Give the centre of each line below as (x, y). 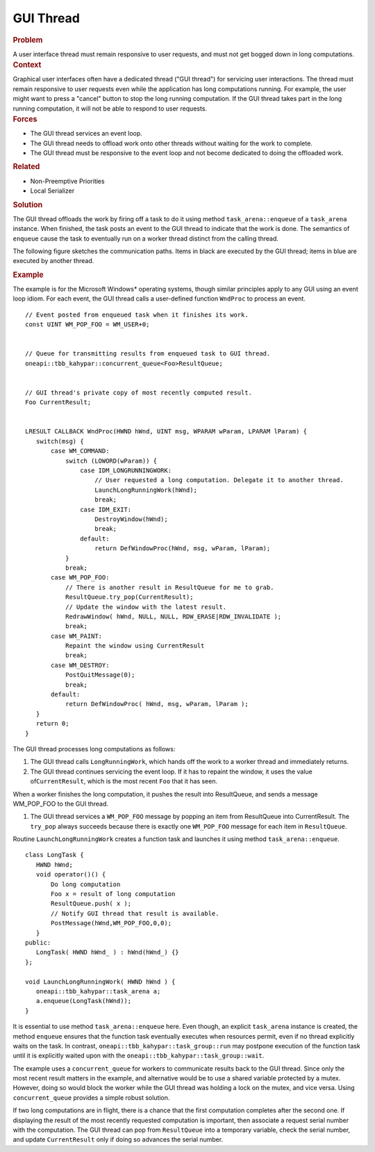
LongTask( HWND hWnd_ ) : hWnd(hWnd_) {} (108, 952)
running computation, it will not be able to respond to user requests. (110, 109)
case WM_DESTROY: (80, 665)
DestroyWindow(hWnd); (131, 519)
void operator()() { (71, 874)
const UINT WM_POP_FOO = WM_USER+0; (87, 325)
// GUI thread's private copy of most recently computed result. (139, 392)
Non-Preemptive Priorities (67, 181)
